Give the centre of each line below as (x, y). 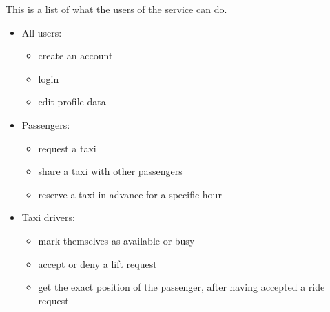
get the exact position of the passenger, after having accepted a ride (182, 287)
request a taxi (67, 148)
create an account (75, 55)
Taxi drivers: (48, 217)
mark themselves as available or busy (116, 240)
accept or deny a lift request (97, 263)
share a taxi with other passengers (110, 171)
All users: (42, 32)
